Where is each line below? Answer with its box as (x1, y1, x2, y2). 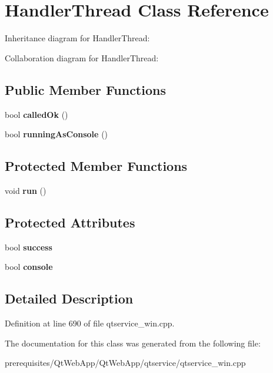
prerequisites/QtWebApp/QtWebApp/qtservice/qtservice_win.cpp (5, 357, 246, 369)
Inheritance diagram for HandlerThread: (5, 32, 150, 44)
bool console (5, 260, 53, 273)
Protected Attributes (5, 213, 135, 231)
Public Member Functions (5, 80, 166, 98)
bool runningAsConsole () (5, 128, 108, 140)
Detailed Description (5, 289, 134, 308)
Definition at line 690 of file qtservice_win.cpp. (5, 317, 175, 329)
